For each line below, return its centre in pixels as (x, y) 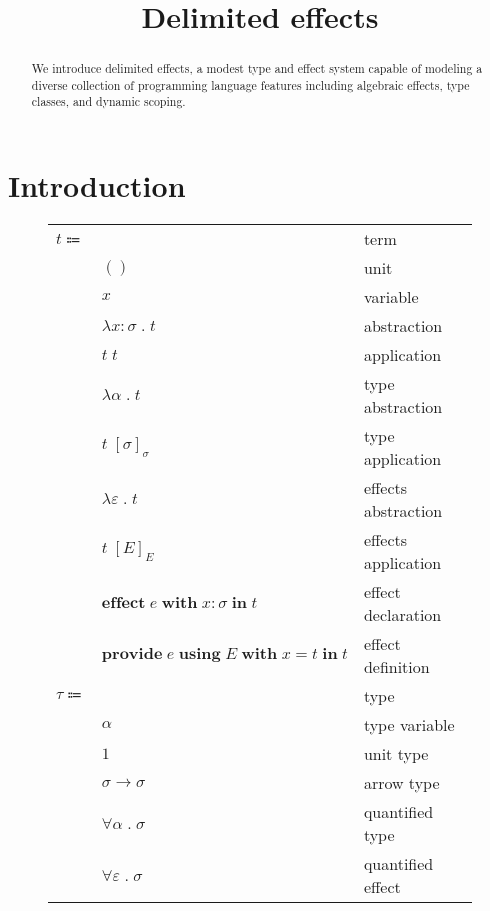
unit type (396, 754)
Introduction (97, 185)
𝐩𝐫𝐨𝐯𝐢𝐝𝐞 (132, 654)
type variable (409, 725)
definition (396, 667)
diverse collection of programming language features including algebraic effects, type (250, 84)
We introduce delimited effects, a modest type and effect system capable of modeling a (257, 68)
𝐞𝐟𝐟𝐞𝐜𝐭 (123, 603)
